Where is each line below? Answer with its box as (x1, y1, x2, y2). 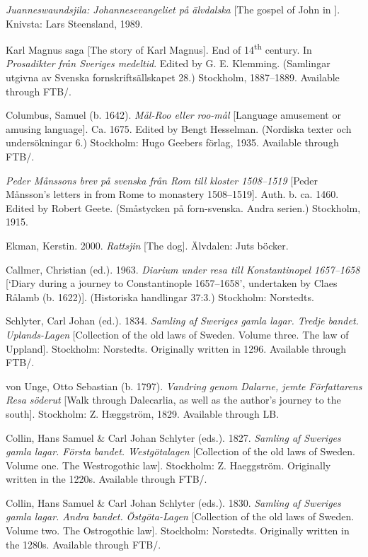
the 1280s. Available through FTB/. (6, 537, 161, 551)
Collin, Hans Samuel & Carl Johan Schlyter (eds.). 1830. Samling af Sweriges (6, 495, 341, 510)
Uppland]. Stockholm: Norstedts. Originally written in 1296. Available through (6, 341, 347, 356)
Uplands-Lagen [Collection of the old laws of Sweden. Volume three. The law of (6, 327, 349, 341)
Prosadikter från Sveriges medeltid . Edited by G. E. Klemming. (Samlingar (6, 56, 330, 71)
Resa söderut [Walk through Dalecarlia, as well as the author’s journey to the (6, 392, 341, 407)
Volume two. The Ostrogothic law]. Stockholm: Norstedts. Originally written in (6, 523, 350, 538)
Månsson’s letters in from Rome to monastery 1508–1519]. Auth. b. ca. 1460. (6, 187, 339, 201)
